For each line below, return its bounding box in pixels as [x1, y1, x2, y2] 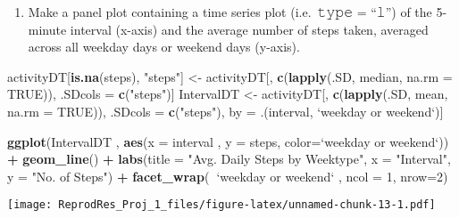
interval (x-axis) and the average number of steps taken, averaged [70, 20, 429, 38]
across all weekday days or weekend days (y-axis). [28, 37, 300, 56]
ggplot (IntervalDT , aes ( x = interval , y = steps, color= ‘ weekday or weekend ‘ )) [7, 132, 449, 150]
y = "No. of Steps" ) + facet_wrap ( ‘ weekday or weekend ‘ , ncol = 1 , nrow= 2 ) [7, 166, 448, 185]
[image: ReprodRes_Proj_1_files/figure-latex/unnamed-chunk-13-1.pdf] [7, 198, 436, 212]
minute [28, 20, 67, 38]
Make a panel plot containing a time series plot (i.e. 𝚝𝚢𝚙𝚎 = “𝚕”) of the [28, 3, 432, 20]
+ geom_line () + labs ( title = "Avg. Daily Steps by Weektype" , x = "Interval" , [7, 149, 451, 168]
